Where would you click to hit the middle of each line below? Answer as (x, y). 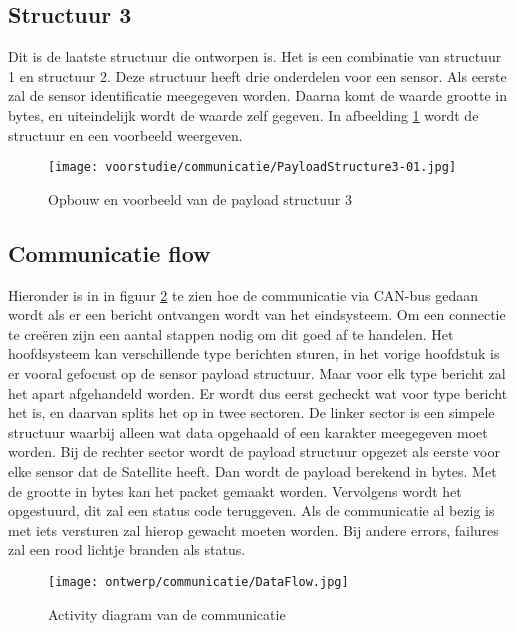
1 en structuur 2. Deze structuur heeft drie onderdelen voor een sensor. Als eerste (257, 75)
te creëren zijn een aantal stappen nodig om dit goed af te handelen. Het (231, 333)
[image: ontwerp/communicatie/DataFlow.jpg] (198, 581)
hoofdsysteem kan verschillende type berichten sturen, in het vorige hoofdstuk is (254, 353)
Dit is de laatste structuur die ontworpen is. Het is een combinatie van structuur (255, 56)
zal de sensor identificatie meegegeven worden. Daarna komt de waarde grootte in (258, 95)
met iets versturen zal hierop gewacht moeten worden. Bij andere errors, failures (253, 529)
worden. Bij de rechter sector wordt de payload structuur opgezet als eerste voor (254, 451)
